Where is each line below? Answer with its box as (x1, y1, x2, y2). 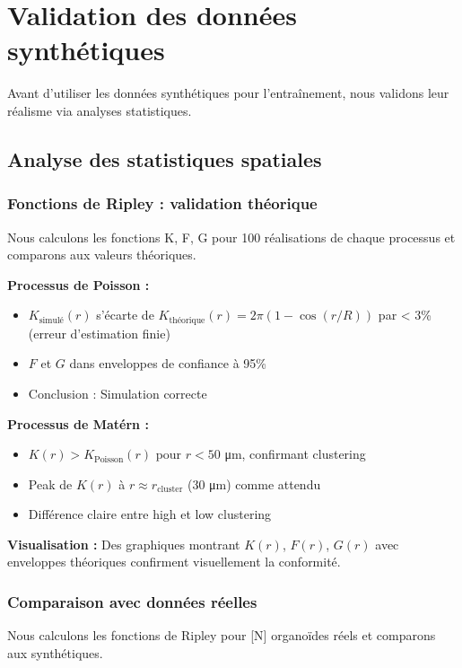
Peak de (28, 474, 73, 493)
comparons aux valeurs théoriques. (7, 245, 196, 264)
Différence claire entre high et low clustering (28, 505, 272, 523)
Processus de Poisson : (7, 275, 150, 294)
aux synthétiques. (7, 643, 103, 662)
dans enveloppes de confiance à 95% (69, 354, 266, 373)
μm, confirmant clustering (224, 444, 366, 463)
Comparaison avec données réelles (7, 591, 257, 612)
